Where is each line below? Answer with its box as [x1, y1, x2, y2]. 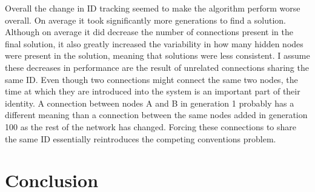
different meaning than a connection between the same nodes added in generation [5, 108, 308, 121]
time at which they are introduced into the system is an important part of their [5, 85, 300, 98]
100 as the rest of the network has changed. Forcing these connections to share [5, 120, 297, 133]
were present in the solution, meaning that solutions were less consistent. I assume [5, 49, 310, 62]
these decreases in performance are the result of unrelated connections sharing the [5, 61, 309, 73]
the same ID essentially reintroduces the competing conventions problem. [5, 132, 276, 145]
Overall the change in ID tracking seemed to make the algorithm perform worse [5, 2, 300, 14]
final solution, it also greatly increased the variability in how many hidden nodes [5, 37, 303, 50]
